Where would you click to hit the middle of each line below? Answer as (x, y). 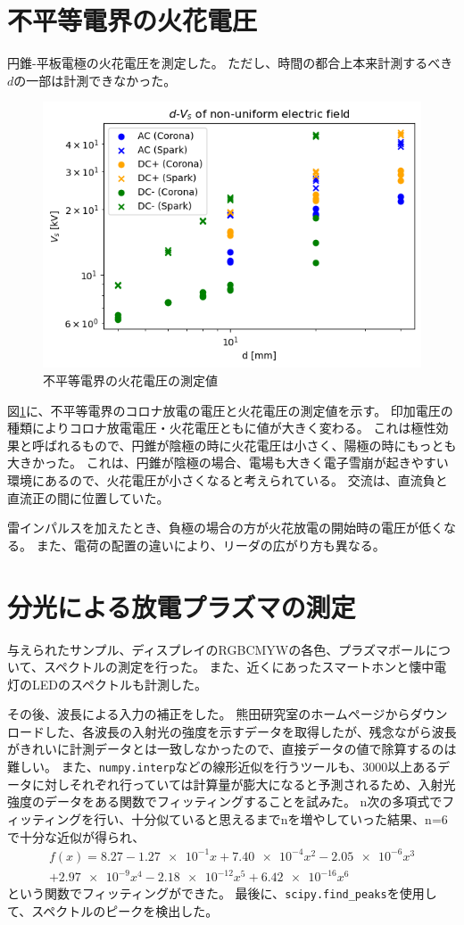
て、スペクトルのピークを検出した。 (113, 910)
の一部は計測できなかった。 (95, 80)
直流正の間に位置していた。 (88, 497)
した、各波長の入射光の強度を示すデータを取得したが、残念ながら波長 (250, 731)
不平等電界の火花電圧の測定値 (130, 380)
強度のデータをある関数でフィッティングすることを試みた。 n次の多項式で (225, 801)
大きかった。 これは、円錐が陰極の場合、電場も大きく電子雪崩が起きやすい (228, 462)
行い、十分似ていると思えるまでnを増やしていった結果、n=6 (271, 818)
